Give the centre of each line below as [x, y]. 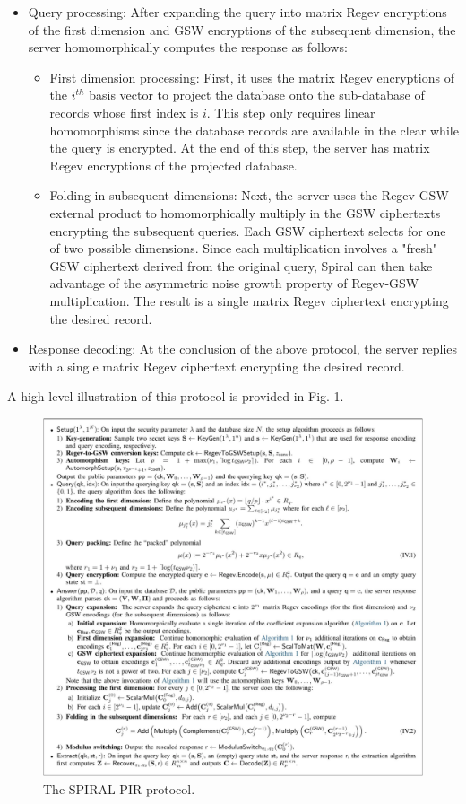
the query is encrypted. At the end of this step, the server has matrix [240, 148]
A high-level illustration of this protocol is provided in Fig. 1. [176, 396]
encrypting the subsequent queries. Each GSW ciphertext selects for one [248, 230]
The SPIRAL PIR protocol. [119, 788]
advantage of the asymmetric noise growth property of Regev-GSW [234, 283]
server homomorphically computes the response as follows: [188, 47]
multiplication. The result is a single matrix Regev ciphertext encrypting [249, 300]
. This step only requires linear [291, 112]
